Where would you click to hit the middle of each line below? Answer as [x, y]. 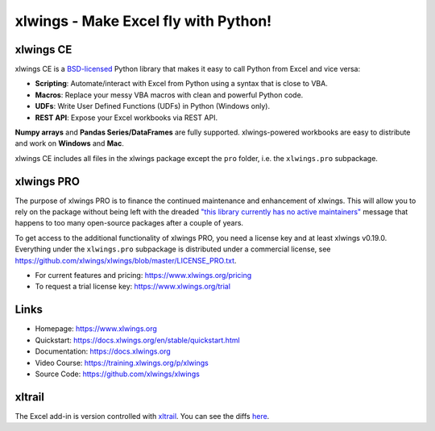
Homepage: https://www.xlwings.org [96, 329]
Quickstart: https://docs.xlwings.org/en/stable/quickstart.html [138, 340]
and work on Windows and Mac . [70, 143]
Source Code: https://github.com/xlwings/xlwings [118, 374]
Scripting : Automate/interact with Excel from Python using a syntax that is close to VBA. [181, 84]
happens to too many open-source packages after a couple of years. [129, 223]
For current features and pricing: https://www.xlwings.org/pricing [143, 276]
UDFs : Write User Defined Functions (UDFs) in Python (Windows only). [152, 106]
